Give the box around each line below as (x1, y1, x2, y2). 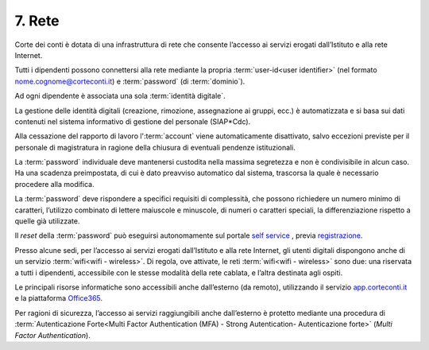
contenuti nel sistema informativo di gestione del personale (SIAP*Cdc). (14, 116, 251, 126)
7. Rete (14, 12, 60, 29)
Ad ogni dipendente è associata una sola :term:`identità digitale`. (14, 91, 226, 101)
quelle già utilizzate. (14, 216, 80, 226)
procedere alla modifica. (14, 179, 95, 189)
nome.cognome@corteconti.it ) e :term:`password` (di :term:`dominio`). (14, 76, 245, 86)
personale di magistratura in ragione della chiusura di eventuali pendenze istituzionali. (14, 142, 296, 152)
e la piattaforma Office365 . (14, 294, 103, 303)
